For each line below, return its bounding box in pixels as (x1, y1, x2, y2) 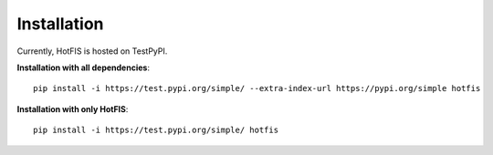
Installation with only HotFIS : (16, 103, 129, 114)
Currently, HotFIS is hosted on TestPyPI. (16, 46, 168, 57)
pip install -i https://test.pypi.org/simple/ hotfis (33, 125, 278, 136)
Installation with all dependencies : (16, 62, 151, 73)
